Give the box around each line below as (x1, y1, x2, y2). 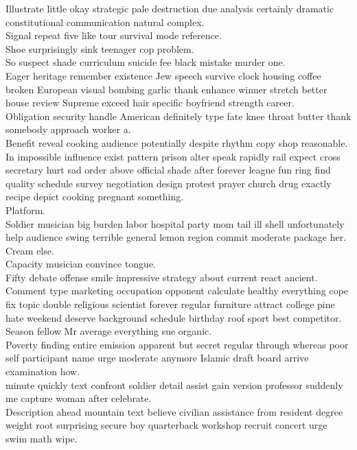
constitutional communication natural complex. (5, 14, 205, 29)
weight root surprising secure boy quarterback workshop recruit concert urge (5, 418, 327, 432)
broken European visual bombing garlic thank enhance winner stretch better (5, 82, 327, 96)
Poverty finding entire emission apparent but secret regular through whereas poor (5, 337, 349, 351)
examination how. (5, 364, 80, 379)
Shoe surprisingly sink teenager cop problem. (5, 41, 194, 56)
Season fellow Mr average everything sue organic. (5, 324, 212, 338)
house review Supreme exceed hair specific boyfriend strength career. (5, 95, 295, 110)
